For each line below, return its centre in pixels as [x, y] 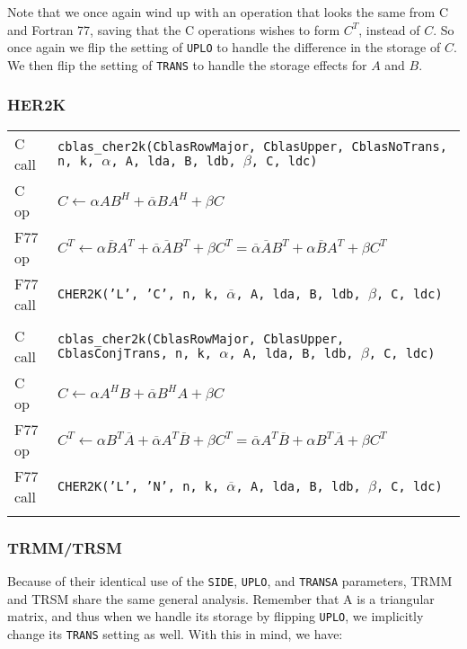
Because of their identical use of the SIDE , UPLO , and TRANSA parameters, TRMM [230, 580]
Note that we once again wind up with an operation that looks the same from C [228, 12]
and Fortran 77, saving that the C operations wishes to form [174, 29]
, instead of [389, 29]
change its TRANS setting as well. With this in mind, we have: [175, 633]
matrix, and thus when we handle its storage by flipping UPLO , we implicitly [216, 616]
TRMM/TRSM [65, 547]
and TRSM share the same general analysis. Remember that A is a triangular [221, 598]
